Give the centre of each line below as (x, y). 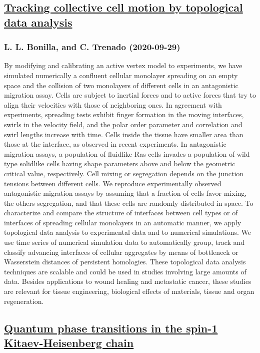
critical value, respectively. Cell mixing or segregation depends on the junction (124, 173)
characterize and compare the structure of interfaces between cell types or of (121, 213)
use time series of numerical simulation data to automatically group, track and (124, 242)
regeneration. (24, 301)
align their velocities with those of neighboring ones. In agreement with (113, 104)
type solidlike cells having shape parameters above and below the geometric (120, 163)
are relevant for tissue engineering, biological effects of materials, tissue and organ (129, 291)
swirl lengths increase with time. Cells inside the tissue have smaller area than (124, 134)
